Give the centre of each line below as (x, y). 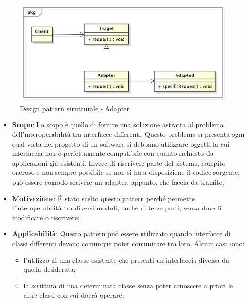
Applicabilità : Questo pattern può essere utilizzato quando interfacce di (121, 234)
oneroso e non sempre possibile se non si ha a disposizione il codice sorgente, (126, 172)
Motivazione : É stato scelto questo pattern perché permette (103, 198)
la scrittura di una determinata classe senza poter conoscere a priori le (128, 285)
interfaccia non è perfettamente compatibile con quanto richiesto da (113, 153)
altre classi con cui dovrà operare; (74, 295)
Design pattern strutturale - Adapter (75, 108)
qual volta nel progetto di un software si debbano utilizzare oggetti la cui (121, 143)
